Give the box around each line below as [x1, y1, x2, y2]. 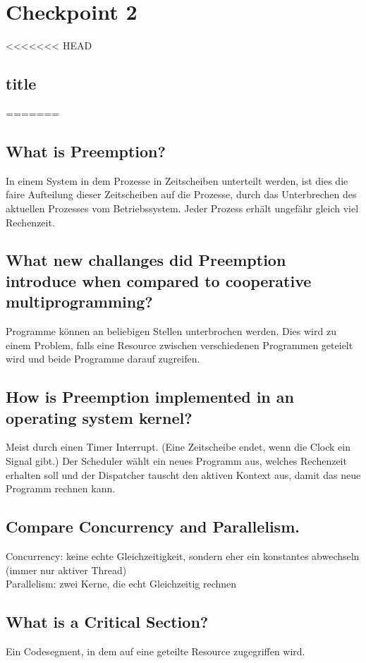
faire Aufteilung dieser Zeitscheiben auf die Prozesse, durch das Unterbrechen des [6, 187, 357, 202]
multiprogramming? [6, 291, 153, 312]
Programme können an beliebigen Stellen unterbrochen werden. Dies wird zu [6, 324, 336, 339]
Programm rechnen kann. [6, 481, 116, 496]
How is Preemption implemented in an [6, 386, 294, 408]
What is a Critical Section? [6, 611, 209, 633]
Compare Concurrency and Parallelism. [6, 516, 300, 537]
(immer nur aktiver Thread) [6, 562, 127, 577]
